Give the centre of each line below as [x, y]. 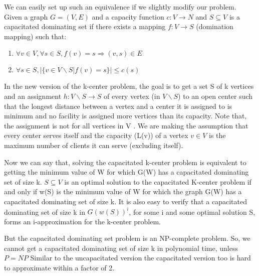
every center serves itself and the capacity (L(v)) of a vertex [96, 135]
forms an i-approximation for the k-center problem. [82, 221]
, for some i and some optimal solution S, [192, 211]
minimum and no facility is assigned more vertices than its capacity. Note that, [125, 116]
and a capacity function [128, 16]
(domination [215, 26]
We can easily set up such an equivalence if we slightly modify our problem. [120, 7]
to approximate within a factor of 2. [59, 267]
